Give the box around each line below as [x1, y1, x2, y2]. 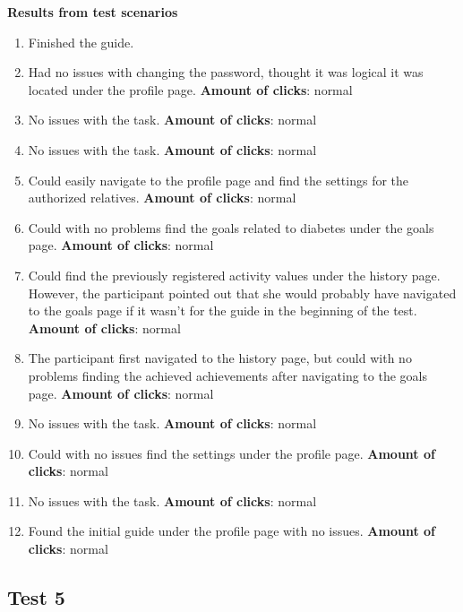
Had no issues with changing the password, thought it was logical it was [28, 63, 424, 82]
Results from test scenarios [7, 3, 178, 21]
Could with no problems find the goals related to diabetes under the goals [28, 218, 434, 237]
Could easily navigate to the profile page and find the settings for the [28, 170, 409, 189]
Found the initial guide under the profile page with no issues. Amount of [28, 521, 435, 540]
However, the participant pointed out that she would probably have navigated [28, 283, 457, 302]
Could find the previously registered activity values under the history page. [28, 265, 441, 284]
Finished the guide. [28, 32, 134, 51]
